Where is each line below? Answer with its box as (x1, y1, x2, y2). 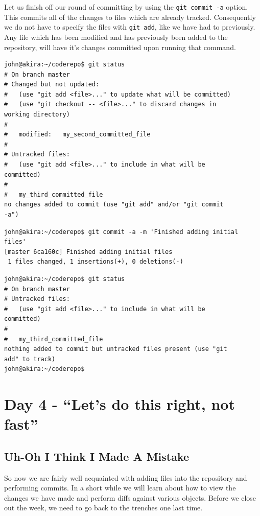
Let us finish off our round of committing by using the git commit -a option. (4, 2, 248, 12)
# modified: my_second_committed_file (4, 131, 151, 138)
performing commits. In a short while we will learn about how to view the (4, 482, 236, 493)
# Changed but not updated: (4, 81, 100, 88)
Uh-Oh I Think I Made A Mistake (4, 448, 190, 464)
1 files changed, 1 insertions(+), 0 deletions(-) (8, 258, 183, 266)
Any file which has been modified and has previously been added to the (4, 31, 228, 42)
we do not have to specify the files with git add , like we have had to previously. (4, 21, 255, 32)
